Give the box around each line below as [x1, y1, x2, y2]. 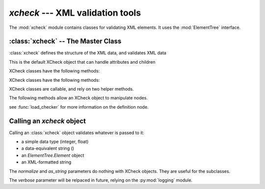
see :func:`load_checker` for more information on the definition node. [9, 104, 149, 110]
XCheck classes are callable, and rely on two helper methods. [9, 86, 134, 92]
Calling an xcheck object [9, 117, 86, 125]
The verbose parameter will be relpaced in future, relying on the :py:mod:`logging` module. [9, 177, 193, 183]
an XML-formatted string [21, 159, 72, 165]
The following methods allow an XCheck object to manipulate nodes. [9, 95, 148, 101]
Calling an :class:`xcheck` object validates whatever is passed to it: [9, 130, 144, 136]
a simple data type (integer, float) [21, 139, 89, 144]
